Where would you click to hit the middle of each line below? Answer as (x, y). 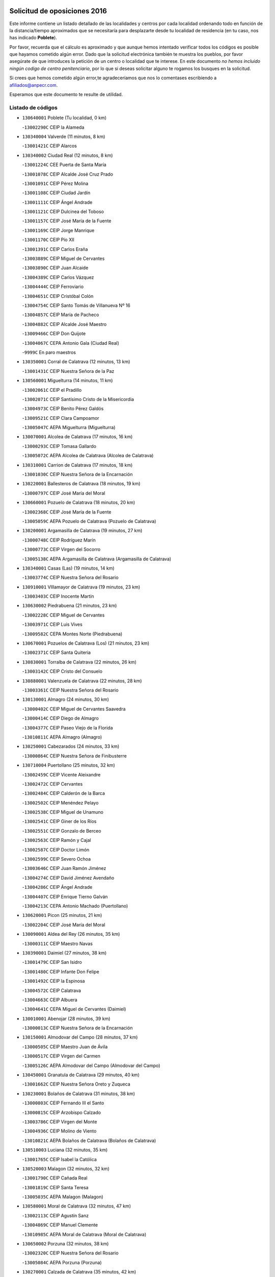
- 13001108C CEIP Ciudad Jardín (56, 193)
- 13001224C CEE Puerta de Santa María (64, 165)
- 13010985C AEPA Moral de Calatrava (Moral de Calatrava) (84, 1234)
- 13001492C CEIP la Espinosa (53, 981)
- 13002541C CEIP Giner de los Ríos (59, 821)
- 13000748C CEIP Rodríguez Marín (59, 540)
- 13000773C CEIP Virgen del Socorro (61, 550)
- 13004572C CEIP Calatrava (52, 990)
